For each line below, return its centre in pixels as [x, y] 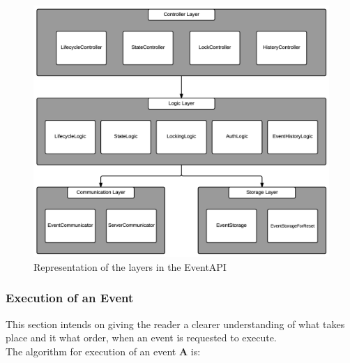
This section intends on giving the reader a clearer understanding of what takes [175, 324]
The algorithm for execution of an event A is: [103, 351]
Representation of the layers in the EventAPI [130, 266]
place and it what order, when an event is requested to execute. [141, 338]
